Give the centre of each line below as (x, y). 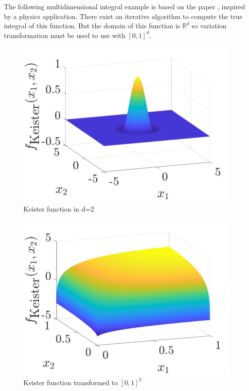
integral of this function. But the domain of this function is (92, 26)
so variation (209, 26)
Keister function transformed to (71, 382)
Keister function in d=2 (59, 208)
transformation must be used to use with (65, 35)
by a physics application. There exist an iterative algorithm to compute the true (123, 16)
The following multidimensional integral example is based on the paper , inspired (124, 6)
